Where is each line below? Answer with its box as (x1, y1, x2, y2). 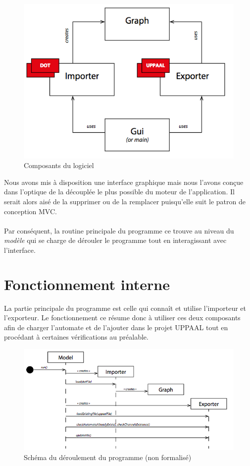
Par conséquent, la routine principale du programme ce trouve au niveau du (4, 225, 234, 235)
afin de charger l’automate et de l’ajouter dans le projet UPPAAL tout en (4, 322, 228, 332)
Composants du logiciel (24, 160, 94, 171)
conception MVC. (4, 206, 57, 216)
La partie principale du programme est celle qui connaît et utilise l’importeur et (4, 302, 247, 313)
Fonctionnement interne (4, 274, 170, 294)
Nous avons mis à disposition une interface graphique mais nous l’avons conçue (4, 176, 244, 187)
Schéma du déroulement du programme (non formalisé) (24, 452, 192, 462)
